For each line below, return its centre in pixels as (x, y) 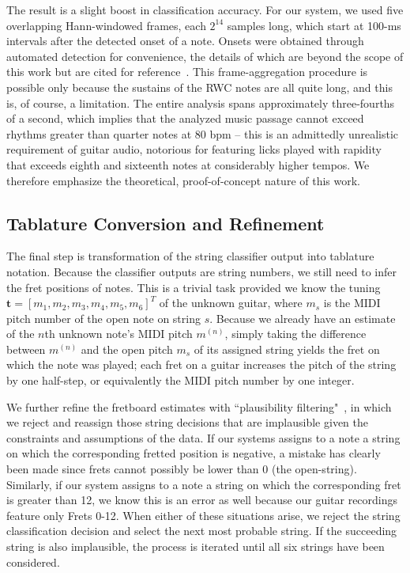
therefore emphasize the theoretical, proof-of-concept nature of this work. (183, 180)
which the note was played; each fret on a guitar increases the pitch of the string (201, 364)
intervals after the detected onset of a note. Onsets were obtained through (185, 41)
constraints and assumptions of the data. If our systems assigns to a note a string (203, 437)
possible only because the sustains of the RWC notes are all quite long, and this (199, 87)
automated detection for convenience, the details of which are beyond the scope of (205, 56)
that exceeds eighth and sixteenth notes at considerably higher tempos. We (188, 164)
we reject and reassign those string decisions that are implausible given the (187, 422)
